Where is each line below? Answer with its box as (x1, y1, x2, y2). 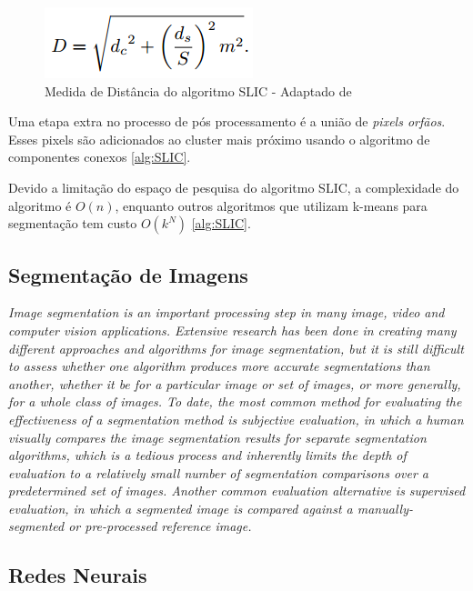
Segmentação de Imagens (8, 260, 248, 288)
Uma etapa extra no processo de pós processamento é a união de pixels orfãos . (8, 112, 446, 131)
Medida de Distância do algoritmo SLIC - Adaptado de (45, 81, 352, 100)
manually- (357, 498, 413, 517)
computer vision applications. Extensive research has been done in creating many (8, 320, 457, 339)
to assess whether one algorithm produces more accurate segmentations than (8, 356, 430, 376)
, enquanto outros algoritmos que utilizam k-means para (115, 195, 428, 215)
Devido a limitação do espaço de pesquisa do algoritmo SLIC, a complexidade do (8, 177, 459, 196)
